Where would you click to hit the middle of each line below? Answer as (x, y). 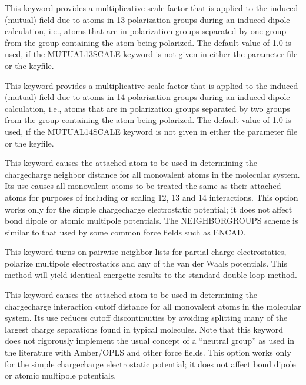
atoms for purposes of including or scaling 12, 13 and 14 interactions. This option (152, 197)
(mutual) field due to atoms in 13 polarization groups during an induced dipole (147, 19)
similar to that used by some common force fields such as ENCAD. (125, 232)
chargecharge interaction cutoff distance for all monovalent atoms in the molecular (153, 306)
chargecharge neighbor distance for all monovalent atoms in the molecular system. (152, 174)
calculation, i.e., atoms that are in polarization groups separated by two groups (147, 108)
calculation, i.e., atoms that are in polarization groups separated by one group (146, 31)
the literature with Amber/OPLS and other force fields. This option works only (148, 352)
